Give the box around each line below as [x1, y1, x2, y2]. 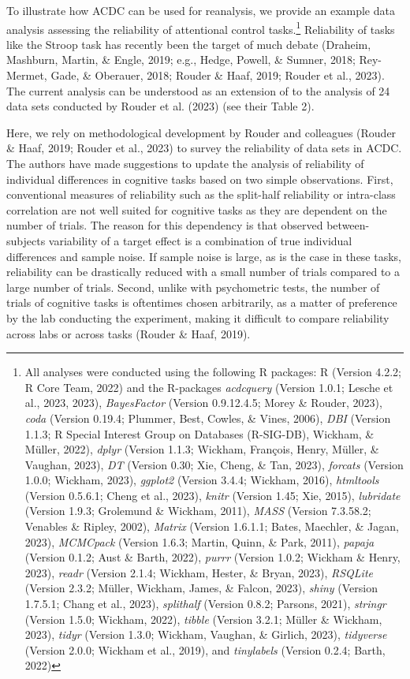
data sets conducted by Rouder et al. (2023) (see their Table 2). [6, 98, 315, 114]
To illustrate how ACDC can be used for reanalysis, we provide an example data [6, 2, 395, 18]
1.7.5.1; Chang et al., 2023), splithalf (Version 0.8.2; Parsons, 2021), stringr [24, 595, 386, 612]
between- [326, 217, 370, 233]
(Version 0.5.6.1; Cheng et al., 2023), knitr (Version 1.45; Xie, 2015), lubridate [24, 487, 401, 503]
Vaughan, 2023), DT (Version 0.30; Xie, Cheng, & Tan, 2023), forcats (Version [24, 456, 404, 472]
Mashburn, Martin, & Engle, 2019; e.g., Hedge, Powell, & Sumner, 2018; [6, 51, 356, 68]
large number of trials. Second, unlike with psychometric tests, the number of [6, 278, 380, 295]
